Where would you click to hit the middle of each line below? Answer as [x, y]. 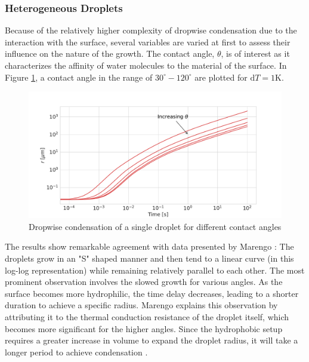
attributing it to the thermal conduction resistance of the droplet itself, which [147, 316]
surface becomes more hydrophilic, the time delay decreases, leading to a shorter [152, 293]
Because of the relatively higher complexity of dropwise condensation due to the [151, 30]
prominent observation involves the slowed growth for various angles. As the [144, 282]
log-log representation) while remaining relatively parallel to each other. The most [155, 270]
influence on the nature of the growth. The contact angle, [110, 53]
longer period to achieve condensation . [76, 352]
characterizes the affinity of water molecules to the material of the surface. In [146, 65]
